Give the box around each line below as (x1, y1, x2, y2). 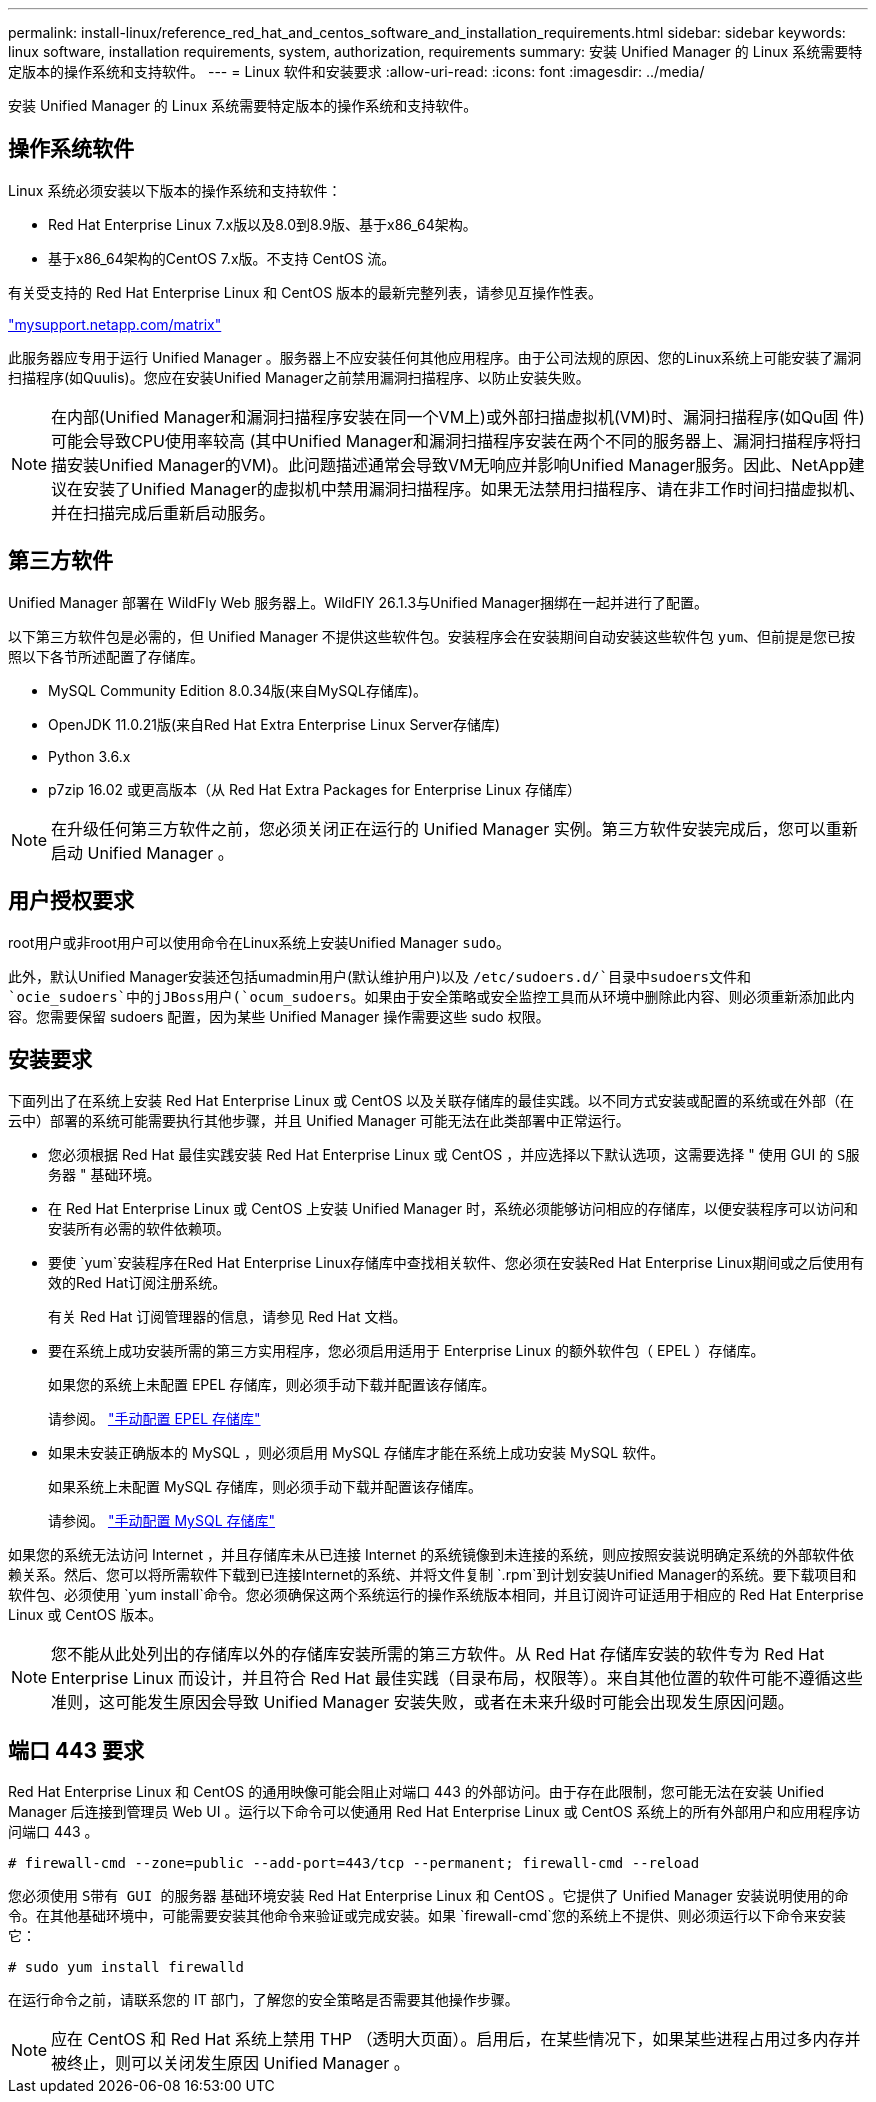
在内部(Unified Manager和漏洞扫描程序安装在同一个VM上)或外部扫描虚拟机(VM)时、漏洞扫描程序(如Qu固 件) (51, 406, 865, 427)
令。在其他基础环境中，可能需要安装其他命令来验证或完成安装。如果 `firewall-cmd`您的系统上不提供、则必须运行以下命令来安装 (8, 1907, 846, 1925)
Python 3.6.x (48, 747, 131, 765)
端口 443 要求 (8, 1737, 144, 1763)
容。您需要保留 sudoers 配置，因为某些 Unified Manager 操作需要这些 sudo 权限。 (8, 1007, 550, 1025)
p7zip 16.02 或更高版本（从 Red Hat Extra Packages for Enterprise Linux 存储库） (48, 780, 582, 798)
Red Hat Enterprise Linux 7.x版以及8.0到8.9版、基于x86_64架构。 (48, 215, 477, 233)
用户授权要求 (8, 888, 134, 914)
